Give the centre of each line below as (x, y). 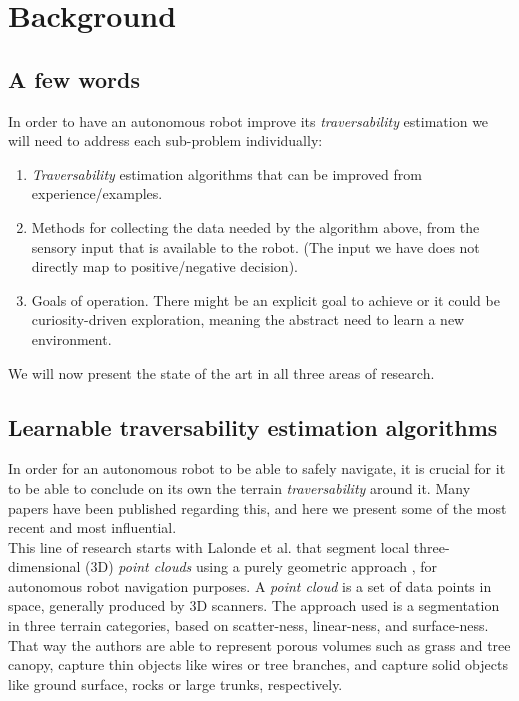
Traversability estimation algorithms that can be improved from (226, 173)
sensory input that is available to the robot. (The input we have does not (255, 246)
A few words (74, 78)
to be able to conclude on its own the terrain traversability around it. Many (239, 487)
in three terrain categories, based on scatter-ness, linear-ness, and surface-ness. (248, 625)
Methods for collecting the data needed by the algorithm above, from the (255, 226)
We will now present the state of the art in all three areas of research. (221, 372)
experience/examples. (97, 193)
